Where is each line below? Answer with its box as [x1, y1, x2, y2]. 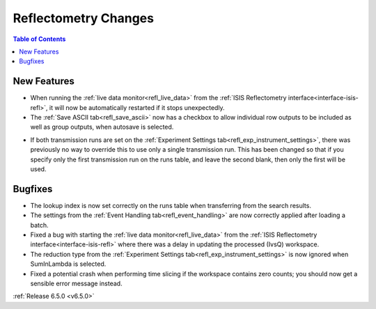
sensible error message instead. [30, 279, 123, 287]
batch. [30, 221, 49, 229]
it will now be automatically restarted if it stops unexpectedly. [49, 103, 226, 111]
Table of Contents [13, 35, 66, 43]
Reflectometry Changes [13, 10, 155, 26]
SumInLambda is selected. [30, 260, 107, 268]
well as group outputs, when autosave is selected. [30, 122, 174, 132]
